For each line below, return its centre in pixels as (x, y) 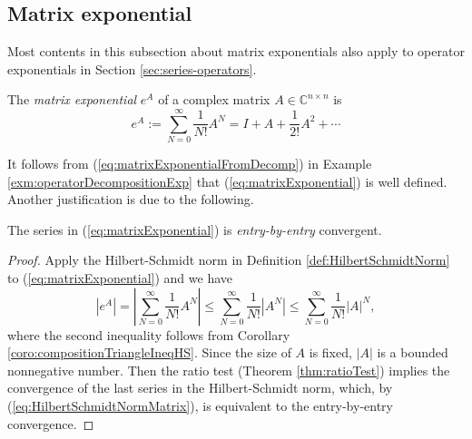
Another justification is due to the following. (131, 199)
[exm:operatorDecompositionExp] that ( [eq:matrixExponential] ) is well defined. (227, 181)
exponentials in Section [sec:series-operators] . (132, 68)
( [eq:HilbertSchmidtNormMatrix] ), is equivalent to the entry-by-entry (200, 406)
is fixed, (330, 352)
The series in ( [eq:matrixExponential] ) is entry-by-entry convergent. (195, 229)
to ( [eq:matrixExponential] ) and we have (120, 278)
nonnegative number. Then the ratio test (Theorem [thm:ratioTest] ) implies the (229, 370)
